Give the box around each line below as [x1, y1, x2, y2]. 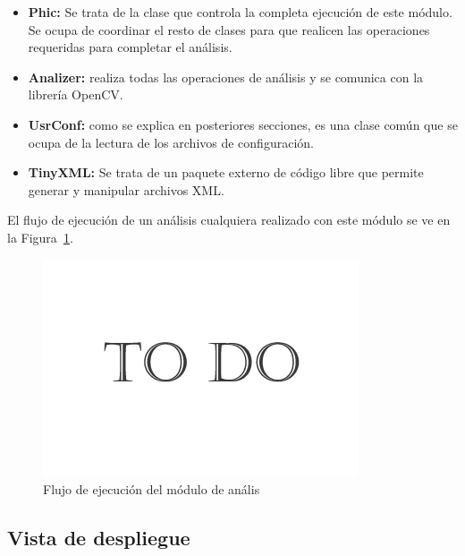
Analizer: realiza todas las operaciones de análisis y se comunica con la [28, 67, 424, 86]
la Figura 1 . [7, 227, 73, 246]
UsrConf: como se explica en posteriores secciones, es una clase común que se [28, 115, 458, 133]
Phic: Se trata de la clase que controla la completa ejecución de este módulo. [28, 3, 452, 21]
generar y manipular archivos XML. [28, 180, 224, 199]
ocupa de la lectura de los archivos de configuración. [28, 133, 314, 151]
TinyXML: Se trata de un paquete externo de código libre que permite [28, 163, 424, 182]
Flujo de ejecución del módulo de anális [43, 480, 260, 499]
